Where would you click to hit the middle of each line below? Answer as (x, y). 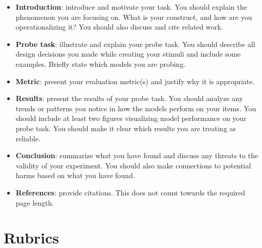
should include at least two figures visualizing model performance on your (131, 118)
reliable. (28, 138)
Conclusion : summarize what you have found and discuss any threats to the (137, 155)
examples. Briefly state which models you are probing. (101, 64)
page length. (35, 202)
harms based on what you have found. (75, 175)
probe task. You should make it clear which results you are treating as (126, 128)
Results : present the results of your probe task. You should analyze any (129, 98)
